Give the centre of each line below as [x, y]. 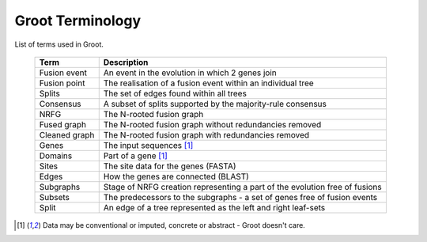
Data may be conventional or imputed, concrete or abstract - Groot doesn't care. [174, 225]
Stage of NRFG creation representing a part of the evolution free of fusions [243, 187]
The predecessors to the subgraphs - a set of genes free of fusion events [240, 197]
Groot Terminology [78, 21]
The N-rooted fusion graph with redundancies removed [206, 134]
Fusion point [62, 83]
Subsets [55, 197]
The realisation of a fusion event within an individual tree [208, 83]
